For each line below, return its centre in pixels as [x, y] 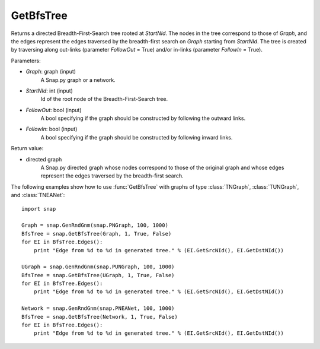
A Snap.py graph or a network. [78, 80]
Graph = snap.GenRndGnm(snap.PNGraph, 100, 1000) [95, 225]
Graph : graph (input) [51, 72]
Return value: [27, 148]
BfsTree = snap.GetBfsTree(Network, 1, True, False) [100, 317]
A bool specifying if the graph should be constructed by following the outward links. [143, 118]
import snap [39, 209]
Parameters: [26, 61]
